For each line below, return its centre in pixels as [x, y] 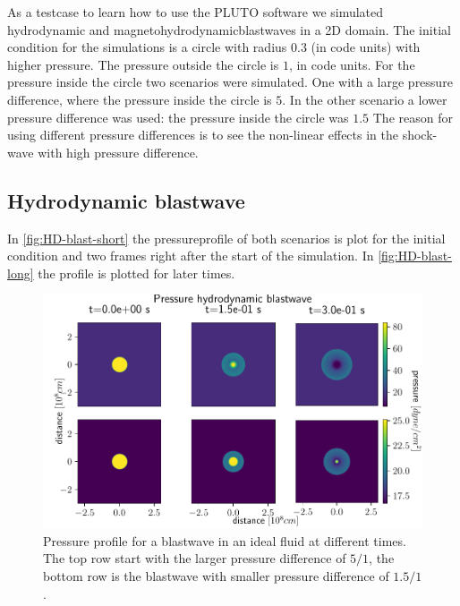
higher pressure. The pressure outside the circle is [143, 64]
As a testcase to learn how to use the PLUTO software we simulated [196, 12]
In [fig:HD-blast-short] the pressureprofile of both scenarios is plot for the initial [226, 238]
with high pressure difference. [118, 152]
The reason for [413, 117]
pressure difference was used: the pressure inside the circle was [178, 117]
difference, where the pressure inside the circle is [140, 99]
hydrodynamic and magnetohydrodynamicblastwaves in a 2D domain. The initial [229, 29]
